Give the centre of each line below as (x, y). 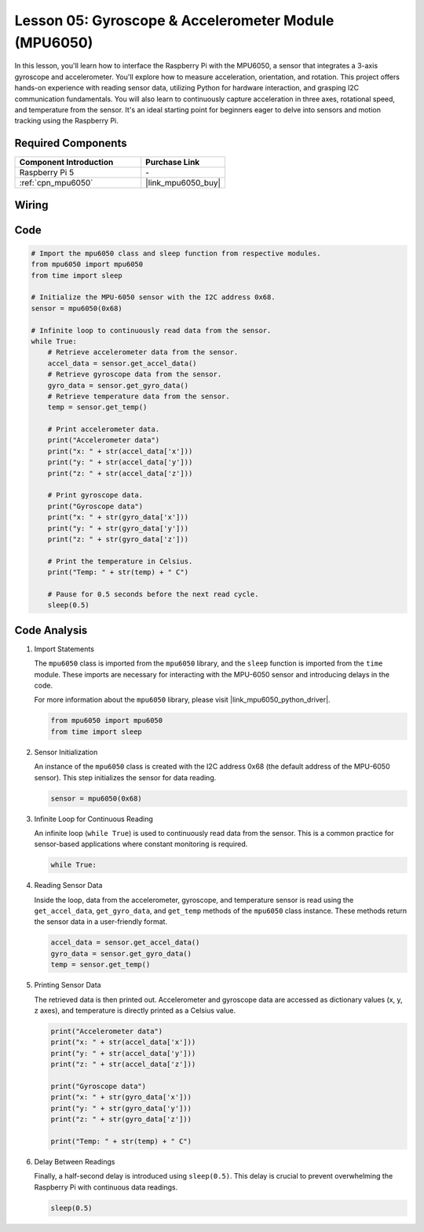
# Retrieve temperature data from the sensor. (139, 396)
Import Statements (64, 649)
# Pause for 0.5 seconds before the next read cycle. (153, 594)
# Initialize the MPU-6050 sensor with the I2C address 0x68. (153, 297)
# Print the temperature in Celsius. (120, 561)
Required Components (71, 143)
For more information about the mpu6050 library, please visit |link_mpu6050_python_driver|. (182, 700)
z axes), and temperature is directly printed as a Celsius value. (135, 1010)
